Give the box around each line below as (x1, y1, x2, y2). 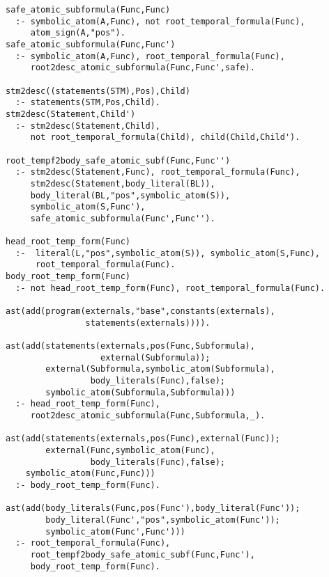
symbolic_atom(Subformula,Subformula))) (45, 387, 236, 397)
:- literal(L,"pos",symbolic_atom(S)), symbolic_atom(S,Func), (15, 248, 321, 258)
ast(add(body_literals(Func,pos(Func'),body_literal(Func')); (6, 503, 300, 514)
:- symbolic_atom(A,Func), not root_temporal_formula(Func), (15, 16, 305, 26)
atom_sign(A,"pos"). (30, 28, 125, 38)
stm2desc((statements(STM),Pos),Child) (6, 86, 190, 96)
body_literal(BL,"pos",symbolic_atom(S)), (30, 190, 231, 200)
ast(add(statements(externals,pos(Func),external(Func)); (6, 434, 280, 444)
